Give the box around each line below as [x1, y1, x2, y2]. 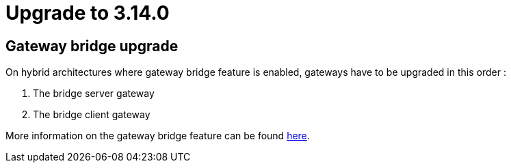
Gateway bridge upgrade [5, 37, 179, 55]
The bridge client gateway [33, 109, 150, 121]
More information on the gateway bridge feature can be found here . [5, 130, 310, 142]
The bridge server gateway [33, 87, 155, 100]
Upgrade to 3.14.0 [5, 1, 170, 25]
